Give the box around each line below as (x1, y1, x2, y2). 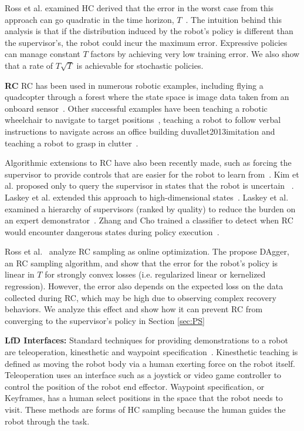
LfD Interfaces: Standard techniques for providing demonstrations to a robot (5, 334, 288, 346)
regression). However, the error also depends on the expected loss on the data (5, 280, 283, 292)
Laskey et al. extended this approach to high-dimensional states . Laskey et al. (5, 191, 289, 203)
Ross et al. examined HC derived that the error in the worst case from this (5, 2, 274, 14)
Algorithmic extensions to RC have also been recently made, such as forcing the (5, 156, 292, 169)
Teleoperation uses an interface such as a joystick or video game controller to (5, 369, 282, 381)
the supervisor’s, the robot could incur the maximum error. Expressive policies (5, 36, 288, 48)
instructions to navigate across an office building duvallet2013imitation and (5, 125, 275, 137)
